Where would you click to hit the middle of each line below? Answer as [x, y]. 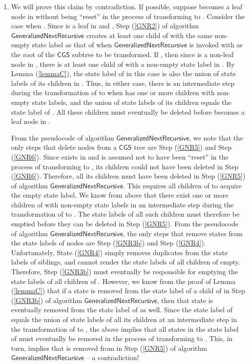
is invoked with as [216, 45]
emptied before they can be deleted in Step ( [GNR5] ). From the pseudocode [125, 224]
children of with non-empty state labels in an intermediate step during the [122, 204]
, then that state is [185, 300]
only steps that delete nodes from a [64, 147]
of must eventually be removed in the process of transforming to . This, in [122, 338]
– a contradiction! [113, 357]
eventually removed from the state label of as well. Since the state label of [122, 310]
